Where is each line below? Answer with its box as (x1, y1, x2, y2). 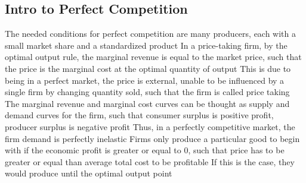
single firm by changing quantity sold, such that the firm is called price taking (5, 86, 290, 98)
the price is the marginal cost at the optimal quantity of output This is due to (5, 62, 291, 74)
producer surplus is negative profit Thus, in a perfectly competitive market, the (5, 120, 295, 132)
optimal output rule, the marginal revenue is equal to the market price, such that (5, 51, 302, 63)
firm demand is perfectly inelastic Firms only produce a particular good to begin (5, 132, 300, 144)
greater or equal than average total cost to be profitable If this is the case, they (5, 155, 295, 168)
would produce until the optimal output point (5, 167, 172, 179)
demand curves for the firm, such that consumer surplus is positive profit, (5, 109, 274, 121)
